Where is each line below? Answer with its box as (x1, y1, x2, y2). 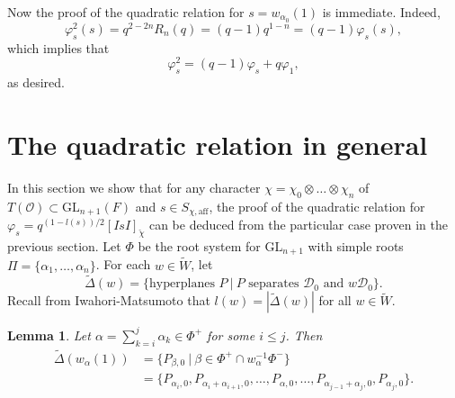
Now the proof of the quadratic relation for (7, 3, 245, 21)
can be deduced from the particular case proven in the (148, 215, 448, 234)
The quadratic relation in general (7, 125, 428, 162)
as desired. (7, 73, 65, 92)
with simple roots (308, 236, 404, 255)
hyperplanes (149, 277, 215, 291)
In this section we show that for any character (7, 177, 261, 196)
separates (248, 277, 299, 291)
